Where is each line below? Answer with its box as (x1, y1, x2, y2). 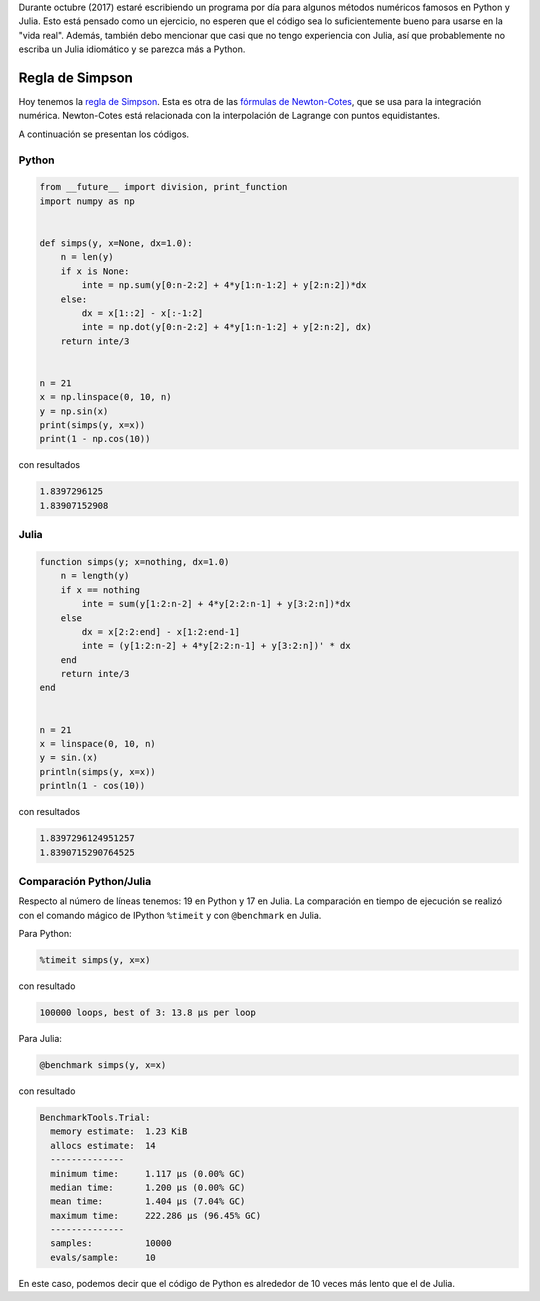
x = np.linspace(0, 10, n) (39, 391, 172, 403)
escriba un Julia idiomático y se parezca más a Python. (18, 43, 246, 55)
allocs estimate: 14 (50, 1140, 157, 1151)
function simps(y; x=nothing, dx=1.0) (39, 556, 230, 567)
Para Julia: (18, 1033, 62, 1044)
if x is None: (60, 265, 130, 277)
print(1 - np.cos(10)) (39, 433, 151, 445)
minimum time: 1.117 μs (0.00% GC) (50, 1168, 246, 1179)
